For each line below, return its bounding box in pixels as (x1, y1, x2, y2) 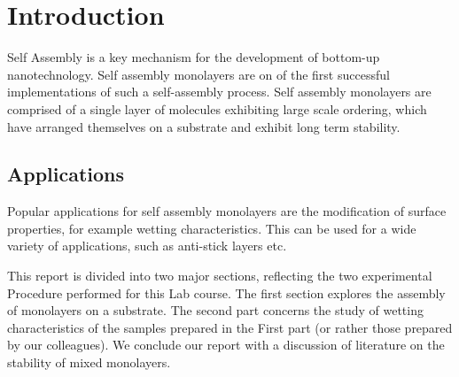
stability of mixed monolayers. (7, 353, 171, 372)
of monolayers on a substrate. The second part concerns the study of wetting (7, 301, 424, 319)
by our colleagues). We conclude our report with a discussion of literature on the (7, 335, 445, 354)
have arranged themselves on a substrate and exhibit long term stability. (7, 117, 401, 135)
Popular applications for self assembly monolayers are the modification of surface (7, 202, 447, 220)
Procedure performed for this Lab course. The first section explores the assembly (7, 283, 446, 302)
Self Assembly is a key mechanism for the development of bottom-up (7, 48, 380, 66)
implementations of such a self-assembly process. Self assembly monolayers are (7, 82, 432, 101)
